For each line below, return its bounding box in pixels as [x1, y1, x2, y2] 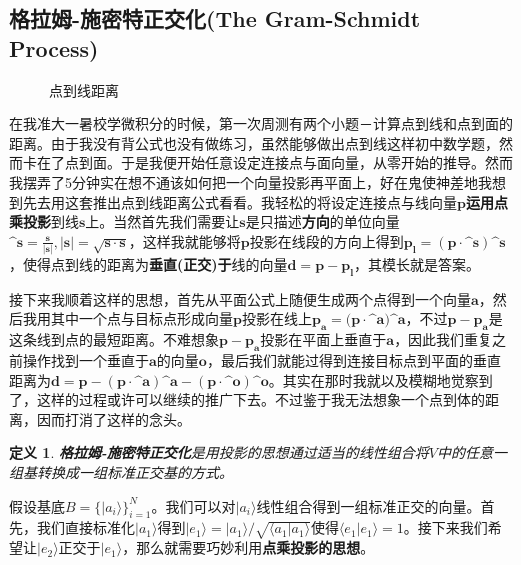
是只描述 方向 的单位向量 [245, 211, 400, 232]
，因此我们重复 [394, 329, 493, 350]
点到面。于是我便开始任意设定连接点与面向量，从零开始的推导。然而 [64, 152, 513, 173]
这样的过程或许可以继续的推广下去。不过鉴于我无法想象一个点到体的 [36, 389, 485, 410]
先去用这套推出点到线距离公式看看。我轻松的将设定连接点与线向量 [22, 191, 457, 212]
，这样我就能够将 [128, 230, 241, 251]
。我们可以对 [151, 495, 236, 516]
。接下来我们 [403, 517, 488, 538]
